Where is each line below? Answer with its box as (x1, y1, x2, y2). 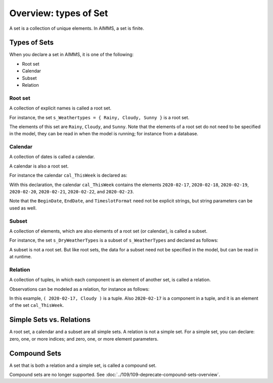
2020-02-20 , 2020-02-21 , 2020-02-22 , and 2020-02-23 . (9, 189, 134, 195)
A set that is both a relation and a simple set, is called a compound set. (9, 362, 157, 368)
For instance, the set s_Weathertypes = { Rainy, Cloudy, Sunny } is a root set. (9, 114, 190, 121)
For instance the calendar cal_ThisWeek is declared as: (9, 172, 127, 179)
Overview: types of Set (9, 8, 108, 19)
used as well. (9, 205, 37, 211)
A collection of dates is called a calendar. (9, 154, 96, 160)
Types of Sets (9, 38, 54, 47)
